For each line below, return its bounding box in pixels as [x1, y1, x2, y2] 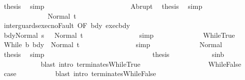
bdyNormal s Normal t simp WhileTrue [3, 29, 235, 40]
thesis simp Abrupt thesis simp [3, 1, 203, 11]
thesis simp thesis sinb [3, 49, 224, 59]
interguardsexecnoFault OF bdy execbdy [3, 20, 130, 30]
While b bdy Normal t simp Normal [3, 39, 222, 50]
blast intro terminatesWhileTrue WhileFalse [40, 58, 242, 69]
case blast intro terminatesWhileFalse [3, 68, 156, 79]
